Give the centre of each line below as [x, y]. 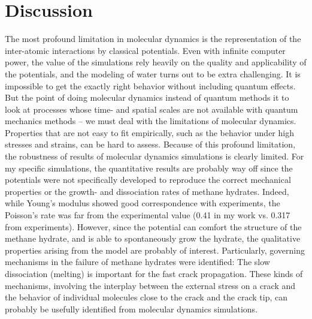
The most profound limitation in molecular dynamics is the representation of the [153, 39]
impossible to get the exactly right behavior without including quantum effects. [150, 85]
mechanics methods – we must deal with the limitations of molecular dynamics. [151, 121]
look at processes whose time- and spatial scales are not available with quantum [152, 109]
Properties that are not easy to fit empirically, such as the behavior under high [149, 132]
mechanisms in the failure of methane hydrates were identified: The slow [137, 262]
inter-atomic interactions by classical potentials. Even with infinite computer [145, 50]
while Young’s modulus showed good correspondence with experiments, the [143, 203]
